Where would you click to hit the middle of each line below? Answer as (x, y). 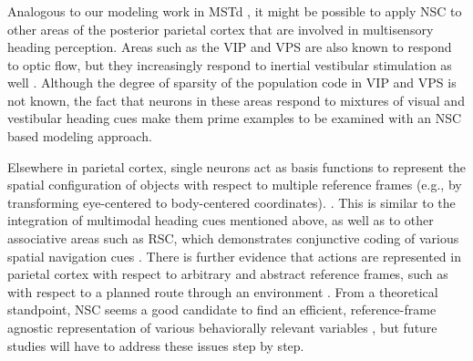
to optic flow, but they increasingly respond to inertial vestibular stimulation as (230, 64)
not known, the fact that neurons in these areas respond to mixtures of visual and (236, 100)
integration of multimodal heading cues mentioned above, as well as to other (221, 220)
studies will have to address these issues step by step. (156, 345)
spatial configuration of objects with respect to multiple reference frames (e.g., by (235, 185)
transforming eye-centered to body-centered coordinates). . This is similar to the (231, 202)
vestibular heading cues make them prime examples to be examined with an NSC (235, 118)
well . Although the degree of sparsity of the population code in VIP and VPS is (232, 83)
